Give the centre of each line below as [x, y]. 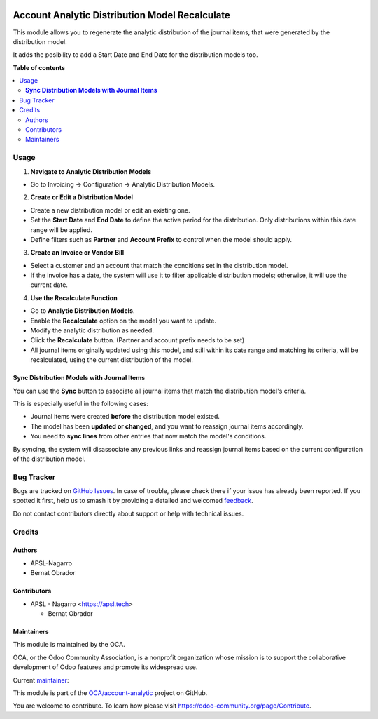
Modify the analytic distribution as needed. [92, 330]
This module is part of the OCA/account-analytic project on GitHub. [110, 693]
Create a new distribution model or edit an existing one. [110, 210]
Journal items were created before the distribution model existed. [125, 417]
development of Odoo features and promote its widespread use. [105, 667]
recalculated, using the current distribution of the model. [112, 360]
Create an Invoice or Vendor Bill [77, 253]
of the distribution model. [49, 459]
